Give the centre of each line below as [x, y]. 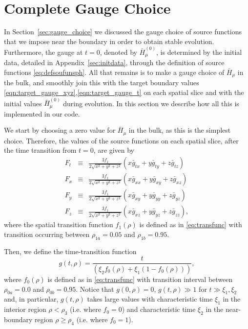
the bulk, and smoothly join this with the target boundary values [102, 82]
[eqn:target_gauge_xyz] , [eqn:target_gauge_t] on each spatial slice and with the [124, 92]
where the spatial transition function [59, 224]
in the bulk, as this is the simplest [180, 130]
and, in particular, [31, 299]
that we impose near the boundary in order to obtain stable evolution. [109, 41]
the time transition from [40, 150]
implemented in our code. [42, 113]
